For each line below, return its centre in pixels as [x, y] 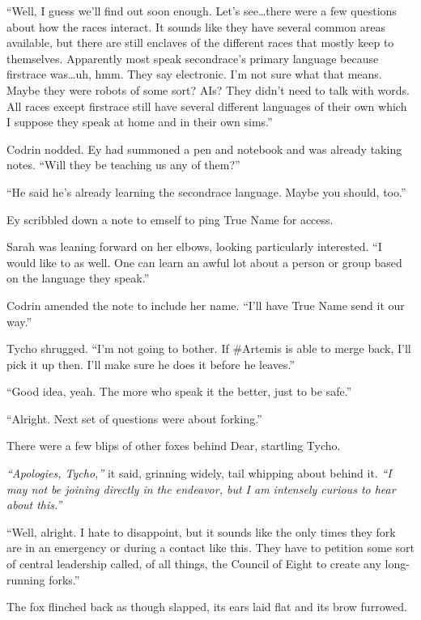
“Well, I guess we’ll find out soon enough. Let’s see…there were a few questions [202, 11]
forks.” [64, 579]
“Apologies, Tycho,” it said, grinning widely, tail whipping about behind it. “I [199, 473]
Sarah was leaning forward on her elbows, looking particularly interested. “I [194, 246]
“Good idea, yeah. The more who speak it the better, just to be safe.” [179, 391]
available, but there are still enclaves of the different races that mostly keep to [200, 42]
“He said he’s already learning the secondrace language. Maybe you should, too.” [206, 191]
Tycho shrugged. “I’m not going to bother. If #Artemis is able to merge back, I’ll [209, 348]
